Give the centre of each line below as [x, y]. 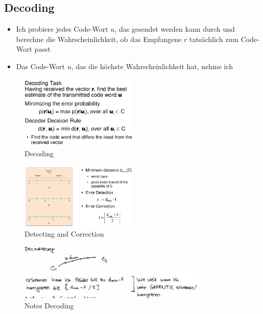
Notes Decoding [49, 305]
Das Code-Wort [40, 66]
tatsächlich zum [214, 39]
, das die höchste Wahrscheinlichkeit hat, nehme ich [152, 66]
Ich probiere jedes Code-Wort [62, 29]
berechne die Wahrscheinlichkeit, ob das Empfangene [99, 39]
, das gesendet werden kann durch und [175, 29]
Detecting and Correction [64, 233]
